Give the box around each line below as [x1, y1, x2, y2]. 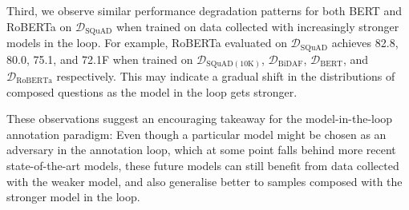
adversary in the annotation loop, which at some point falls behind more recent [6, 141, 396, 158]
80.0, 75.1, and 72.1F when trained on [6, 50, 193, 67]
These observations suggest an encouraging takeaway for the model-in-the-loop [6, 110, 393, 127]
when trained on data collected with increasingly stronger [115, 18, 399, 34]
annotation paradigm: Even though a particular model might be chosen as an [6, 125, 387, 142]
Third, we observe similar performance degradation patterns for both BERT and [6, 2, 403, 18]
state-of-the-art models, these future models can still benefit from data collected [6, 157, 399, 173]
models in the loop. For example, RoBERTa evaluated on [6, 34, 287, 51]
